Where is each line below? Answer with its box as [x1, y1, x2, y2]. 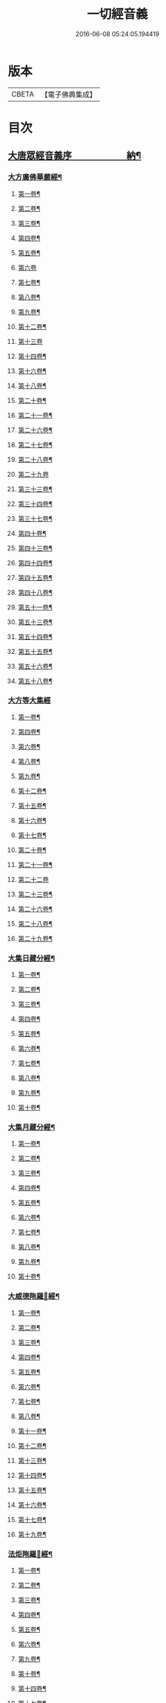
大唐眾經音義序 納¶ [8, 150, 142, 162]
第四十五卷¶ [17, 573, 53, 582]
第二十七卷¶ [17, 441, 53, 449]
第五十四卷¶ [17, 632, 53, 641]
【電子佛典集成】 [40, 90, 97, 99]
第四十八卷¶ [17, 588, 53, 596]
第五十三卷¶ [17, 618, 53, 626]
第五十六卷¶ [17, 661, 53, 670]
